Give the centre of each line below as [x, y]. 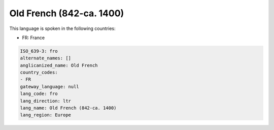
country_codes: [39, 73]
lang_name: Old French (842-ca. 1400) [68, 108]
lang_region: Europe [45, 115]
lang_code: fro [39, 94]
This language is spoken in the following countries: [62, 28]
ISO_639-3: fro [39, 51]
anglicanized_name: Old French [59, 65]
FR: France [33, 38]
